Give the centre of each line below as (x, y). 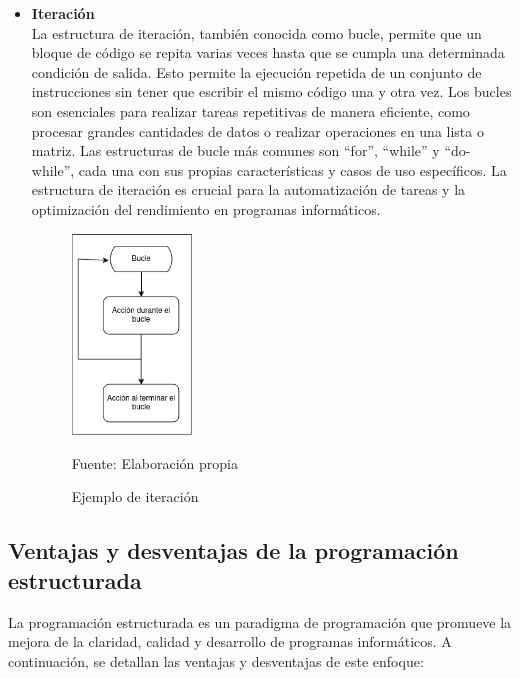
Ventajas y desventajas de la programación (233, 550)
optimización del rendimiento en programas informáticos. (206, 208)
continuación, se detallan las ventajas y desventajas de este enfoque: (216, 660)
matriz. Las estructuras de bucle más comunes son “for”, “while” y (235, 150)
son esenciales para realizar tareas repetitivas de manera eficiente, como (250, 110)
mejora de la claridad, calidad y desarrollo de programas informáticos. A (230, 641)
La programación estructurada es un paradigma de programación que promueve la (260, 621)
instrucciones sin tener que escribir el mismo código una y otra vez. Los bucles (271, 91)
